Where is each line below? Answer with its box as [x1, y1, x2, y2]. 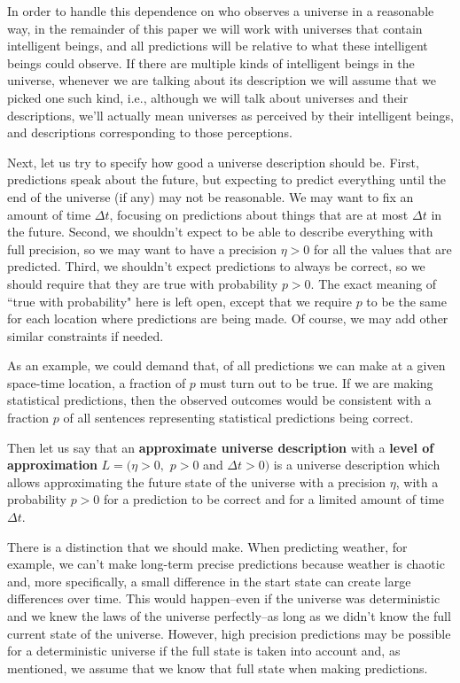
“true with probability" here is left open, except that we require [7, 291, 352, 310]
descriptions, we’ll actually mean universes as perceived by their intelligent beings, [7, 105, 454, 124]
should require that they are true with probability [7, 274, 278, 292]
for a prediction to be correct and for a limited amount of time [103, 490, 445, 508]
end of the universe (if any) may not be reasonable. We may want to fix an [7, 187, 414, 206]
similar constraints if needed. [7, 326, 164, 345]
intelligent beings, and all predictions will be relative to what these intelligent [7, 36, 428, 55]
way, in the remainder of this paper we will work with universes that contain [7, 19, 423, 37]
